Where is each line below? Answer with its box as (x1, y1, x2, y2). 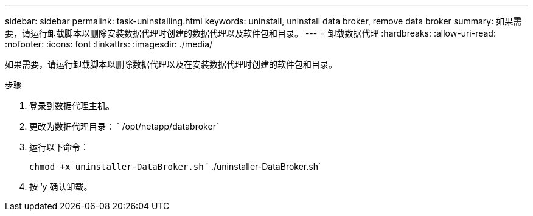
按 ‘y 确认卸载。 (29, 181, 92, 192)
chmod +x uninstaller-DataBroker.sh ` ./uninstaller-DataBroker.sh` (29, 161, 321, 172)
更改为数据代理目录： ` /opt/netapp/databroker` (29, 121, 219, 131)
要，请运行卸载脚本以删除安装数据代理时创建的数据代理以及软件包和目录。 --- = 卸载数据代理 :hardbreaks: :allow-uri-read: (5, 28, 496, 38)
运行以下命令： (29, 142, 89, 152)
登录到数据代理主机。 (29, 100, 114, 111)
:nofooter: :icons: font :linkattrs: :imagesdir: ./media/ (5, 39, 213, 49)
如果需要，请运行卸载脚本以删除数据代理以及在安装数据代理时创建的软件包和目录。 (5, 59, 337, 69)
